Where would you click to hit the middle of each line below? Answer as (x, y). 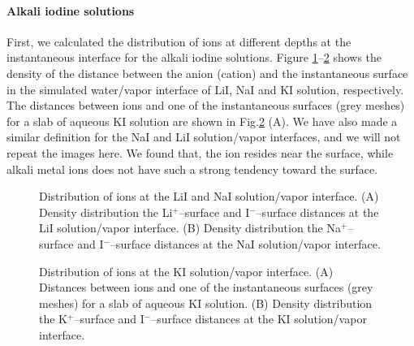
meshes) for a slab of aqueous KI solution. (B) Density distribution (206, 303)
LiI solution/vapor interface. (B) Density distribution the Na (190, 228)
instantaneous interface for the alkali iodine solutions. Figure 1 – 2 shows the (194, 57)
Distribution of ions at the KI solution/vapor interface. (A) (186, 271)
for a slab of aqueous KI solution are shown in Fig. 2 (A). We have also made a (202, 121)
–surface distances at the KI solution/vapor (259, 319)
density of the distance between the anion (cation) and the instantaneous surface (207, 73)
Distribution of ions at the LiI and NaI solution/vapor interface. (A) (209, 196)
